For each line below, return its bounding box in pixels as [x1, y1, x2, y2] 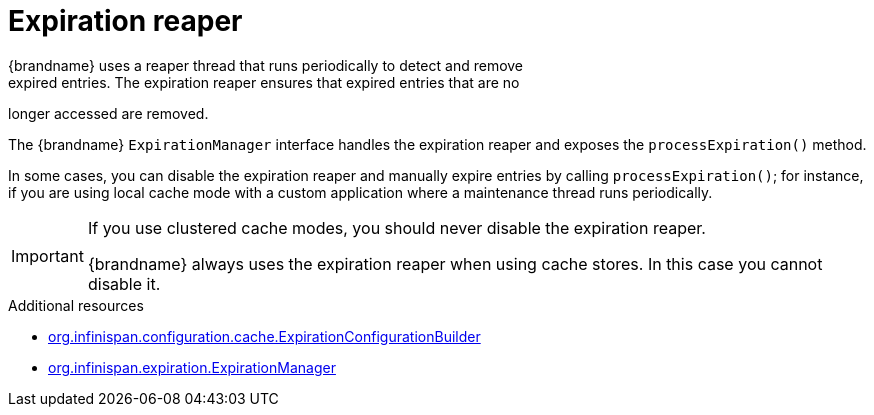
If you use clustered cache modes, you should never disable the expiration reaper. [87, 217, 706, 238]
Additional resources [8, 296, 144, 314]
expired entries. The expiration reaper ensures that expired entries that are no [8, 73, 520, 91]
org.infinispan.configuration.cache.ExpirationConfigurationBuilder [48, 327, 481, 345]
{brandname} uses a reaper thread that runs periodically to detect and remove [8, 56, 524, 74]
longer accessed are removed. [8, 104, 209, 122]
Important [11, 245, 84, 266]
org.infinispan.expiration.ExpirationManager [48, 358, 336, 376]
